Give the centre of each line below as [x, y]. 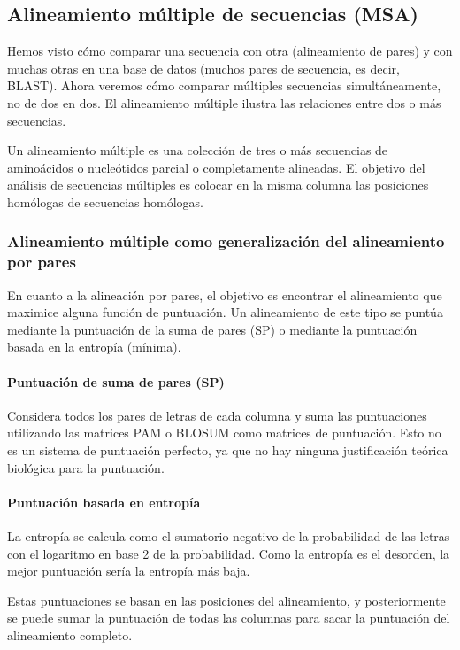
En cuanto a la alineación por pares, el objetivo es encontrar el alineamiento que [225, 294]
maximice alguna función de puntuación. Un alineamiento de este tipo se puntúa [225, 312]
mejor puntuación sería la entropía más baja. [129, 571]
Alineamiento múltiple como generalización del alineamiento [226, 241]
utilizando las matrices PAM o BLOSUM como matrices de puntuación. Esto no [224, 433]
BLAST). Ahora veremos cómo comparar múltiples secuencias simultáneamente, [224, 85]
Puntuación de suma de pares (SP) [116, 381]
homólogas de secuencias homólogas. [105, 201]
